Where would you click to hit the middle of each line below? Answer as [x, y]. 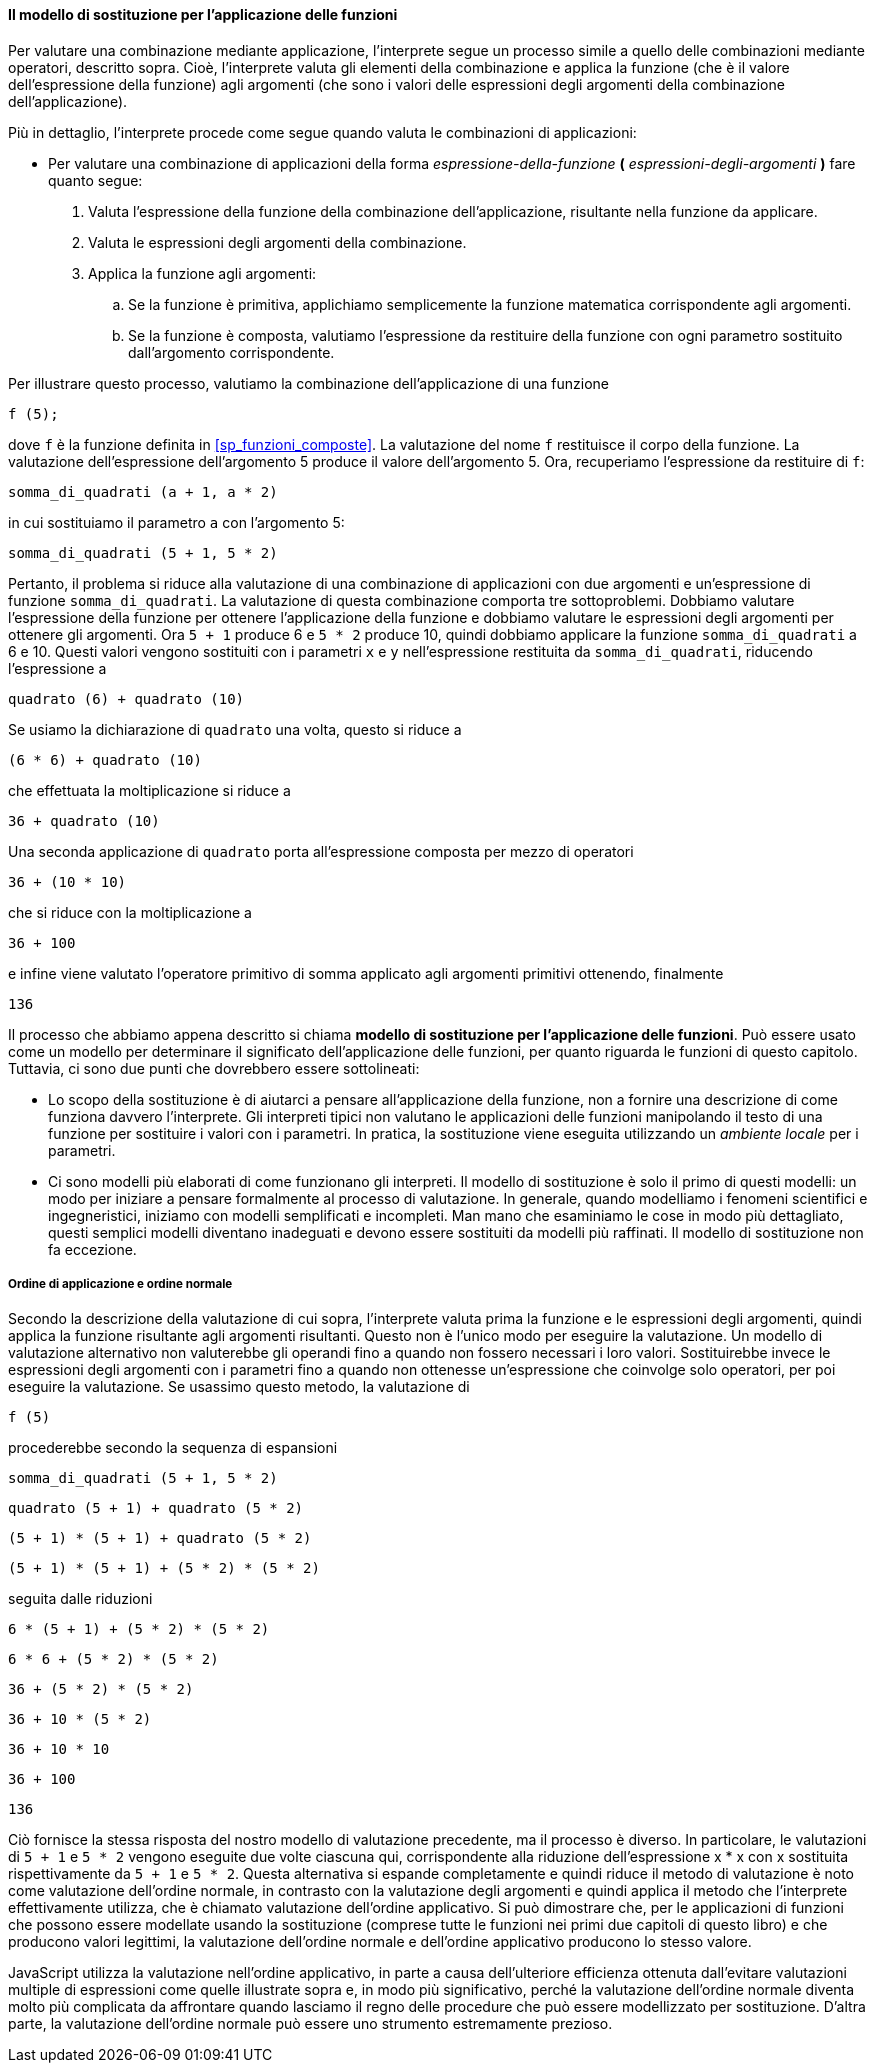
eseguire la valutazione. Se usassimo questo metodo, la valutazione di [239, 1387]
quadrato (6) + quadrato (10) [126, 698]
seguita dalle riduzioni [80, 1599]
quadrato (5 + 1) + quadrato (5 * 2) [156, 1508]
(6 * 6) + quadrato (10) [105, 759]
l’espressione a [57, 668]
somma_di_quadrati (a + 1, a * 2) [143, 491]
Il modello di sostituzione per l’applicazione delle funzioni [203, 14]
